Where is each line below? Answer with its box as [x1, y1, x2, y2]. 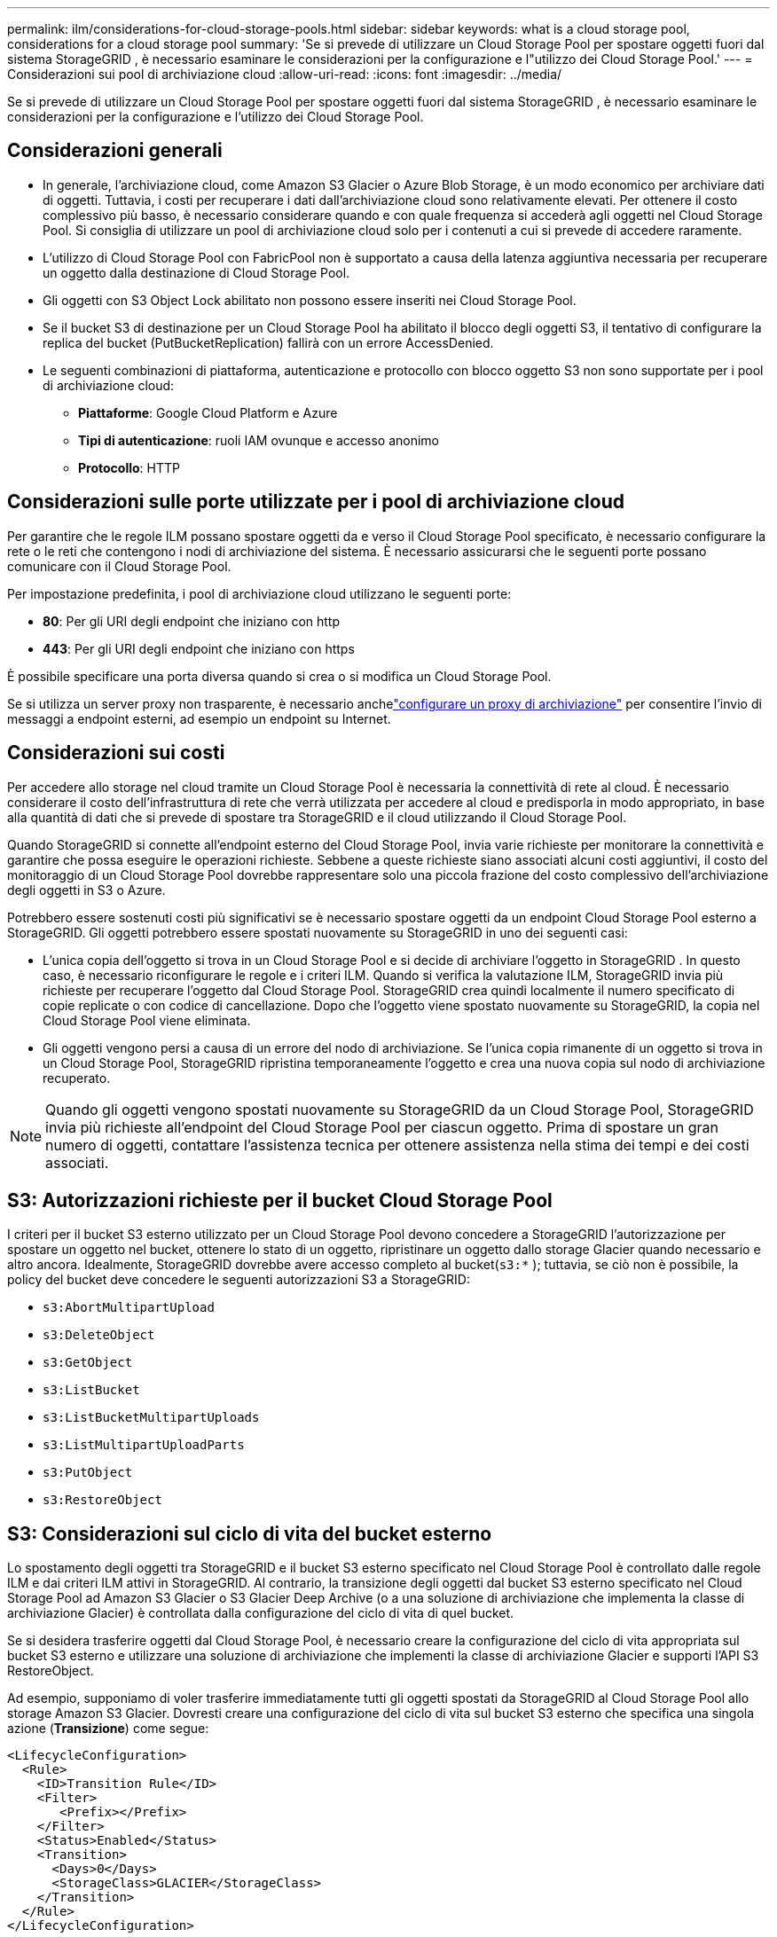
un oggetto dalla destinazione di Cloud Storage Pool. [43, 264, 350, 280]
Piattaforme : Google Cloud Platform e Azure [78, 404, 338, 420]
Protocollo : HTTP [78, 459, 180, 475]
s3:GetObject [43, 1355, 133, 1370]
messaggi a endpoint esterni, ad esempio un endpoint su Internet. [7, 710, 391, 726]
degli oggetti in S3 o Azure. [7, 882, 166, 898]
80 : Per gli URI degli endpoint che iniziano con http [43, 613, 341, 629]
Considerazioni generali [7, 139, 223, 162]
